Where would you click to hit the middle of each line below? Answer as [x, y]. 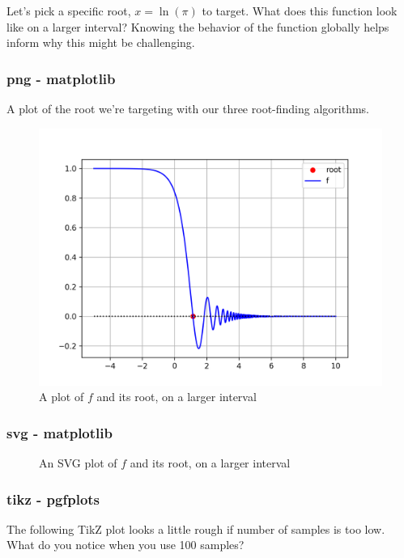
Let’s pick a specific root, [69, 11]
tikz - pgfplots [53, 499]
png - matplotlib [61, 78]
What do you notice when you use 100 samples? [125, 545]
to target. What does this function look [300, 11]
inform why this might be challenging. [101, 42]
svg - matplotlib [60, 432]
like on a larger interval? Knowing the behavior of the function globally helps [198, 26]
